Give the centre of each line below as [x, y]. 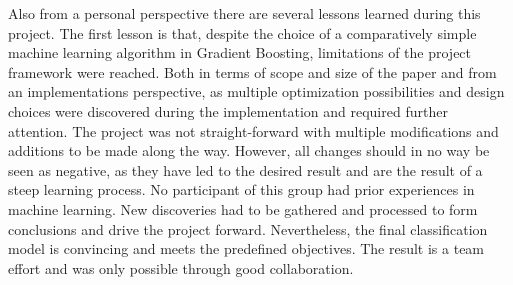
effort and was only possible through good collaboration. [181, 267]
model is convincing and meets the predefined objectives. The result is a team [246, 248]
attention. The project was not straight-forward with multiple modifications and [253, 130]
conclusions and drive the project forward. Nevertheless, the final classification [248, 228]
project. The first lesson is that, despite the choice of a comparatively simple [242, 32]
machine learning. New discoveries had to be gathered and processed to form [243, 208]
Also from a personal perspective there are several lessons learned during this [244, 13]
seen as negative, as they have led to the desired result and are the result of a [245, 169]
